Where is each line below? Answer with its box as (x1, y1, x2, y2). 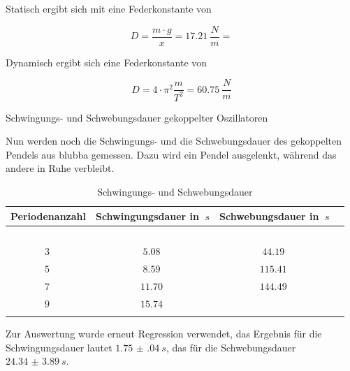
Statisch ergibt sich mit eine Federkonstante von (6, 1, 212, 15)
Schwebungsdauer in (219, 208, 319, 223)
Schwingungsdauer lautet (6, 340, 112, 354)
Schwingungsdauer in (95, 208, 200, 223)
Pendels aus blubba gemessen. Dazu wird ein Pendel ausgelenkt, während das (6, 147, 337, 161)
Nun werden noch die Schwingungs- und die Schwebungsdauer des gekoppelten (6, 133, 342, 148)
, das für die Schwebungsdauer (166, 340, 296, 354)
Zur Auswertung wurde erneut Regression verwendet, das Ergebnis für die (6, 326, 322, 341)
